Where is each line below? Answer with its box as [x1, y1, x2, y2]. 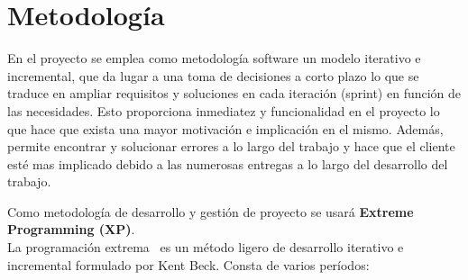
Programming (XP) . [7, 220, 135, 239]
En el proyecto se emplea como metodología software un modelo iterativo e [7, 49, 421, 68]
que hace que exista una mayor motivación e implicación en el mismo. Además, [7, 119, 444, 138]
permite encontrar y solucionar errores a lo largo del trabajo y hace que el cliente [7, 137, 455, 156]
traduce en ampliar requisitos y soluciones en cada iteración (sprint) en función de [7, 84, 462, 103]
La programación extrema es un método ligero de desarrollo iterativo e [7, 238, 404, 257]
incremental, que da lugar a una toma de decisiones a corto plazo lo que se [7, 66, 419, 85]
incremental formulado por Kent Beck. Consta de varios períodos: [7, 255, 370, 274]
